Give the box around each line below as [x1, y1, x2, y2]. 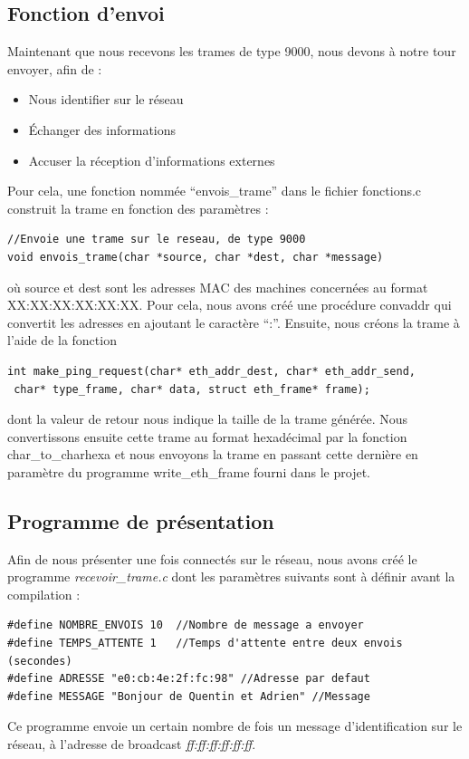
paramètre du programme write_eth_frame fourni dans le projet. [7, 462, 370, 481]
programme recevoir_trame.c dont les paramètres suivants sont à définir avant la [7, 567, 455, 586]
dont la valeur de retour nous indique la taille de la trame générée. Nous [7, 409, 408, 428]
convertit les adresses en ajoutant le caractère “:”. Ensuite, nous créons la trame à [7, 312, 460, 331]
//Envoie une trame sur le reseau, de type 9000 [7, 233, 306, 246]
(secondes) [7, 654, 72, 668]
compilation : [7, 584, 81, 603]
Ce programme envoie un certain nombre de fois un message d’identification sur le [7, 716, 463, 735]
